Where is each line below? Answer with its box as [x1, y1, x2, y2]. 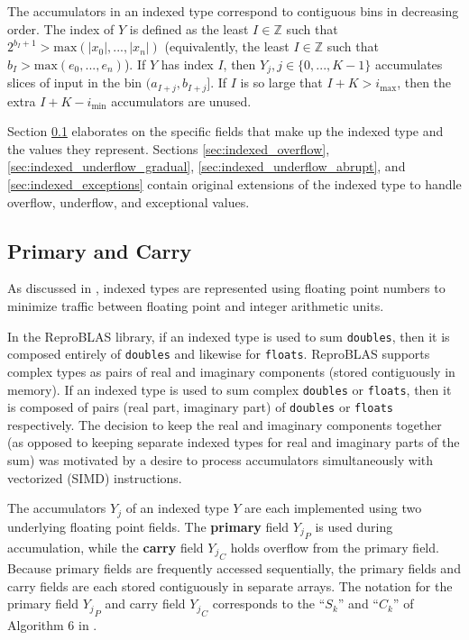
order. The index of [7, 19, 115, 38]
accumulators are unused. [111, 91, 252, 110]
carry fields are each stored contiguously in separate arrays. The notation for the [7, 576, 453, 595]
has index [161, 54, 214, 73]
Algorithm [7, 615, 64, 634]
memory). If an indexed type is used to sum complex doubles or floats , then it [7, 379, 452, 398]
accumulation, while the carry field [7, 537, 204, 556]
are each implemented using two [244, 498, 422, 517]
